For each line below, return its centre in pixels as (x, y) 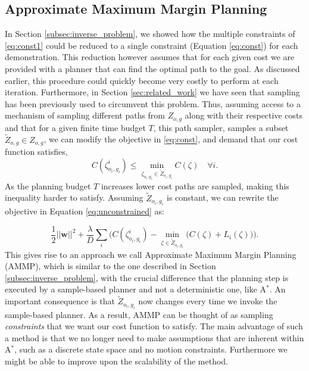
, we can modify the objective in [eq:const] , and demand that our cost (171, 139)
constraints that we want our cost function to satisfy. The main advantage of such (154, 326)
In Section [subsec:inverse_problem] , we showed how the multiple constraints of (150, 34)
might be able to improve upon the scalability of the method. (117, 361)
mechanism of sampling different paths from (85, 115)
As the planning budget (48, 185)
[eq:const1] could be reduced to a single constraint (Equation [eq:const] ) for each (152, 45)
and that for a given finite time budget (75, 127)
